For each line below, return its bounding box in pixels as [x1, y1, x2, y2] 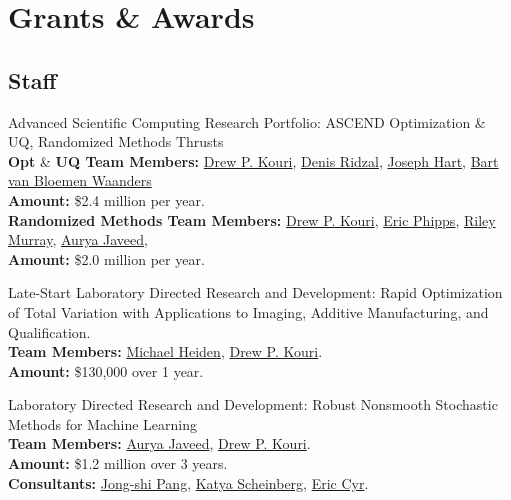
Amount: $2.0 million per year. [8, 248, 205, 269]
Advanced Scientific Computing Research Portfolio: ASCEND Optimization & [8, 111, 486, 132]
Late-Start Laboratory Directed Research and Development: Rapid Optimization [8, 282, 503, 303]
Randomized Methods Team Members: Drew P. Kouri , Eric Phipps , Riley [8, 209, 496, 230]
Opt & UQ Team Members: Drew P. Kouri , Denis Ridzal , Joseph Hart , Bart [8, 150, 499, 171]
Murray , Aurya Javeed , [8, 229, 148, 250]
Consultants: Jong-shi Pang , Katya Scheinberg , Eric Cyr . [8, 472, 369, 493]
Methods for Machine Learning [8, 413, 197, 434]
